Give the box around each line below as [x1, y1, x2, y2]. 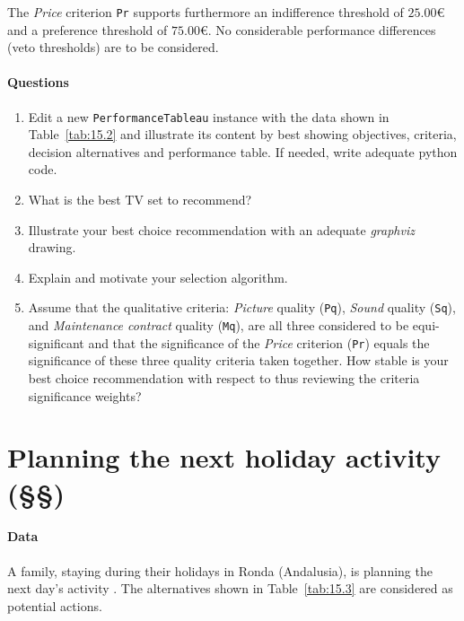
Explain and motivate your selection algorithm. [28, 267, 288, 286]
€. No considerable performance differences [199, 20, 436, 39]
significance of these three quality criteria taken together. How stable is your [28, 351, 449, 370]
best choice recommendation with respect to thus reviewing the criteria [28, 369, 420, 388]
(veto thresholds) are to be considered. [7, 38, 219, 57]
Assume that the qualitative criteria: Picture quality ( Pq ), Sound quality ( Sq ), [28, 298, 456, 317]
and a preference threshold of [7, 20, 168, 39]
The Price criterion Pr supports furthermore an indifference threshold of [7, 3, 404, 21]
